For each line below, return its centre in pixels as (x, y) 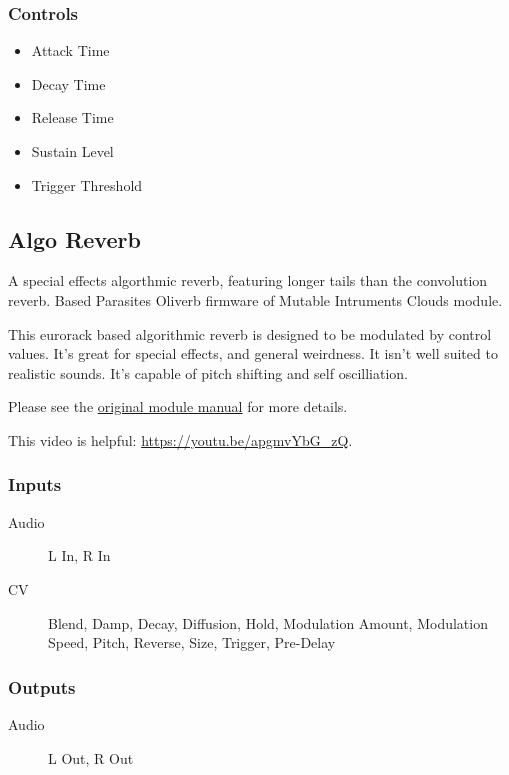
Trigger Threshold (87, 184)
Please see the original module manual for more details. (178, 406)
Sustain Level (72, 151)
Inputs (35, 484)
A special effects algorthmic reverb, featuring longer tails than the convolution (248, 280)
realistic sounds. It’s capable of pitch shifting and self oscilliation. (208, 372)
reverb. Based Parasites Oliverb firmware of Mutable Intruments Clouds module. (255, 299)
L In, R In (79, 555)
